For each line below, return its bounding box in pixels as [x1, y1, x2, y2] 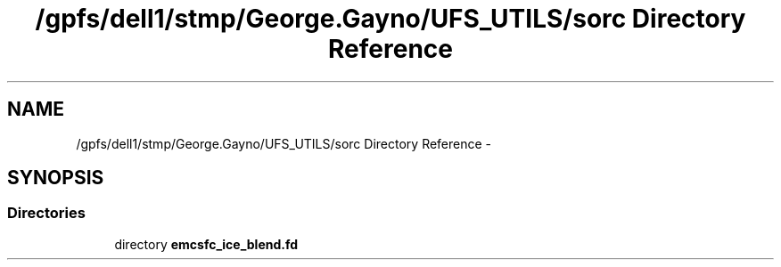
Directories [7, 204, 86, 222]
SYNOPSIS [7, 166, 104, 190]
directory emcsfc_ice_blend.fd [114, 236, 299, 252]
